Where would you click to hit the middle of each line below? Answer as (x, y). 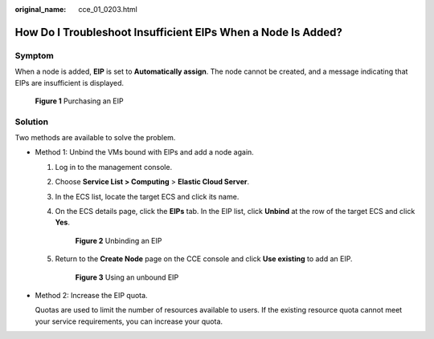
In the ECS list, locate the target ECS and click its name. (147, 196)
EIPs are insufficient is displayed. (70, 83)
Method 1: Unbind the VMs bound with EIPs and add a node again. (145, 152)
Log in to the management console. (114, 167)
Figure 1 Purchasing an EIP (79, 101)
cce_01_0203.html (108, 9)
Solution (32, 122)
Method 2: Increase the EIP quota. (91, 295)
